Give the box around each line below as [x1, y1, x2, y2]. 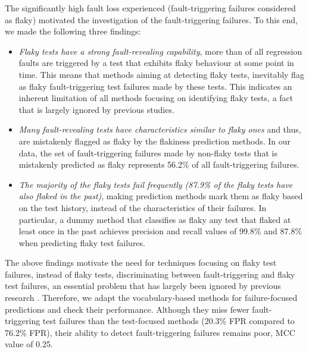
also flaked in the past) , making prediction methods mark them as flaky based [18, 190, 303, 202]
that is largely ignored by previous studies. [18, 103, 174, 115]
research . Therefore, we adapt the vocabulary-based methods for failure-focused [5, 291, 298, 304]
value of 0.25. [5, 338, 53, 350]
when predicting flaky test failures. [18, 236, 145, 249]
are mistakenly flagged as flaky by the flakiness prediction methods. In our [18, 134, 291, 147]
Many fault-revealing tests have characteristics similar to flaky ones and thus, [18, 123, 301, 136]
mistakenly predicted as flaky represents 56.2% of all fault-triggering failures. [18, 158, 299, 171]
